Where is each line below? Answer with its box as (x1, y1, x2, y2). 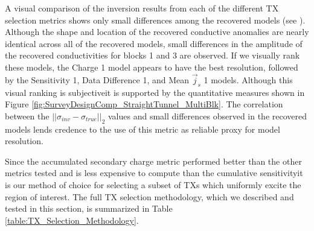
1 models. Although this (203, 73, 293, 86)
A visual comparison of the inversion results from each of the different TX (5, 2, 279, 14)
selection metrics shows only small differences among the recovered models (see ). (5, 13, 306, 26)
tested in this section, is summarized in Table (5, 202, 173, 215)
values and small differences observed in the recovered (107, 109, 307, 122)
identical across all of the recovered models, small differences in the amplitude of (5, 37, 303, 49)
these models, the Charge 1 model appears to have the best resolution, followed (5, 60, 298, 73)
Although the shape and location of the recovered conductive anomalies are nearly (5, 25, 309, 38)
